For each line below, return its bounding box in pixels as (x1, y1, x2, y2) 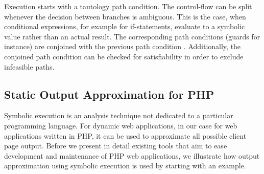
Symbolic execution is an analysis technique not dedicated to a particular (4, 110, 233, 121)
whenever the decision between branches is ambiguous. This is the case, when (4, 11, 246, 21)
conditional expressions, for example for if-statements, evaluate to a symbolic (4, 21, 245, 32)
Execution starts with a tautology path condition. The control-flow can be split (4, 1, 252, 11)
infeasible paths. (4, 61, 55, 72)
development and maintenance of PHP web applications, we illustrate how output (4, 150, 260, 161)
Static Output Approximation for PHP (4, 86, 214, 102)
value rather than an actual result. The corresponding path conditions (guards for (4, 31, 260, 41)
